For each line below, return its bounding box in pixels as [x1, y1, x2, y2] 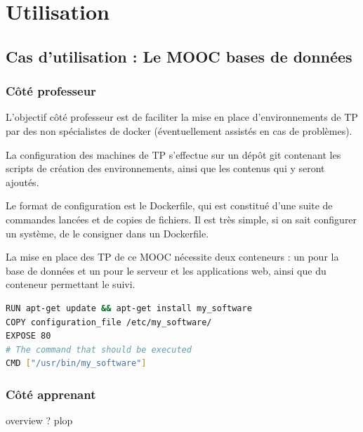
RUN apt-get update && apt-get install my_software [6, 303, 252, 313]
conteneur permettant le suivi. [6, 277, 136, 292]
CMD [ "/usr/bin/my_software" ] [6, 358, 147, 369]
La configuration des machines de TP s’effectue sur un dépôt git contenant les [6, 147, 341, 162]
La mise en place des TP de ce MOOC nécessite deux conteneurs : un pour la [6, 249, 339, 264]
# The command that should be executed [6, 344, 192, 355]
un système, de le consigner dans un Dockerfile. [6, 225, 209, 240]
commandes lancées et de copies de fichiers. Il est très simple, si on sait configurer [6, 211, 357, 226]
